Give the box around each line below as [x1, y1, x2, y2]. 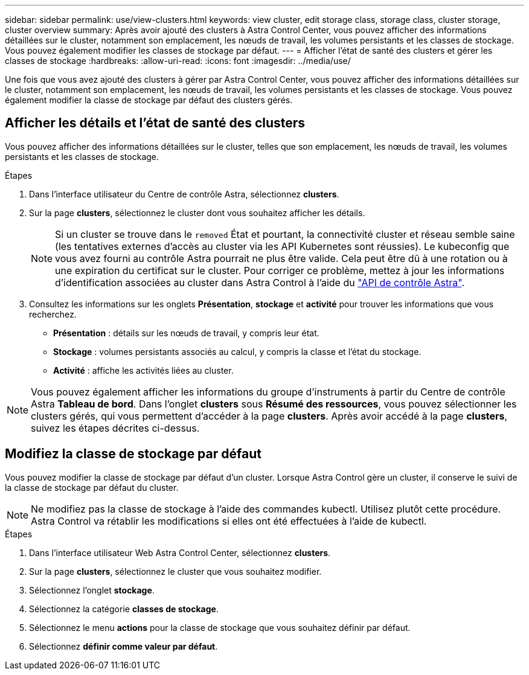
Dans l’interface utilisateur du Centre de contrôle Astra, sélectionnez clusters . [29, 188, 339, 199]
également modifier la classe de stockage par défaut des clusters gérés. [5, 95, 293, 105]
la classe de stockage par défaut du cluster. [5, 482, 179, 493]
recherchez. [29, 309, 77, 319]
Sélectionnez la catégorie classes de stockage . [29, 603, 219, 614]
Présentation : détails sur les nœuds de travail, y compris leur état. [53, 327, 319, 338]
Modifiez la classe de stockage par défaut [5, 446, 261, 462]
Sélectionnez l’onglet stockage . [29, 584, 155, 595]
